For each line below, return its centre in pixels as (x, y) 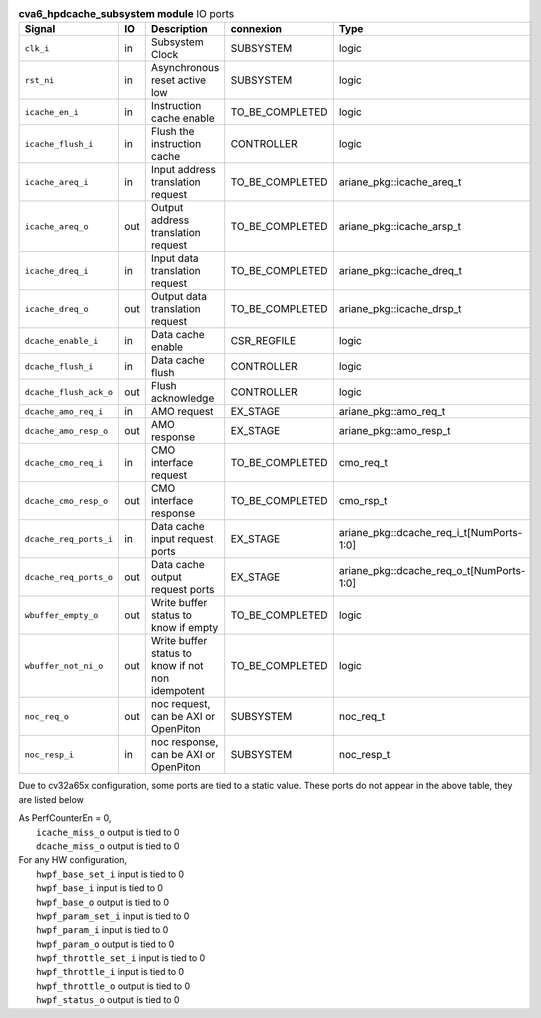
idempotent (177, 691)
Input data (174, 258)
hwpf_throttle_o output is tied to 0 (113, 986)
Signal (40, 29)
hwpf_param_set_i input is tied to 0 (113, 916)
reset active (178, 80)
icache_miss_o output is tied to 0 (108, 832)
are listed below (51, 799)
